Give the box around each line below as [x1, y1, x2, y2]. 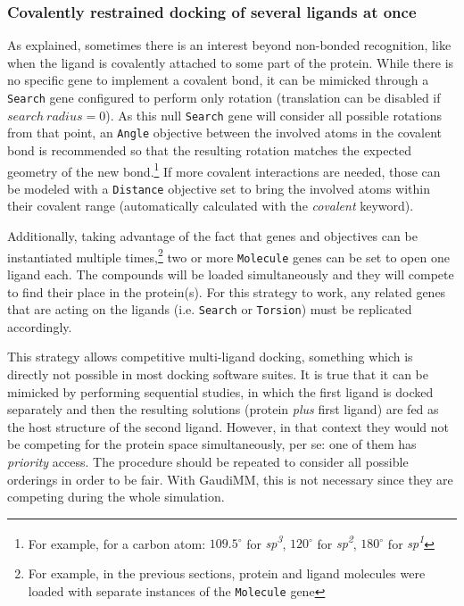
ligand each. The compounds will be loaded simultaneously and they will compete [7, 264, 454, 283]
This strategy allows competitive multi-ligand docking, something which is [7, 347, 413, 366]
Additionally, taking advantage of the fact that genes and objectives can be [7, 227, 418, 245]
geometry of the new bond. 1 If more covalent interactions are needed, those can [7, 159, 441, 180]
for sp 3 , [246, 531, 286, 552]
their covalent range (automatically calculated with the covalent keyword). [7, 196, 414, 215]
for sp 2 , [317, 531, 357, 552]
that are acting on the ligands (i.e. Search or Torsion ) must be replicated [7, 300, 412, 319]
